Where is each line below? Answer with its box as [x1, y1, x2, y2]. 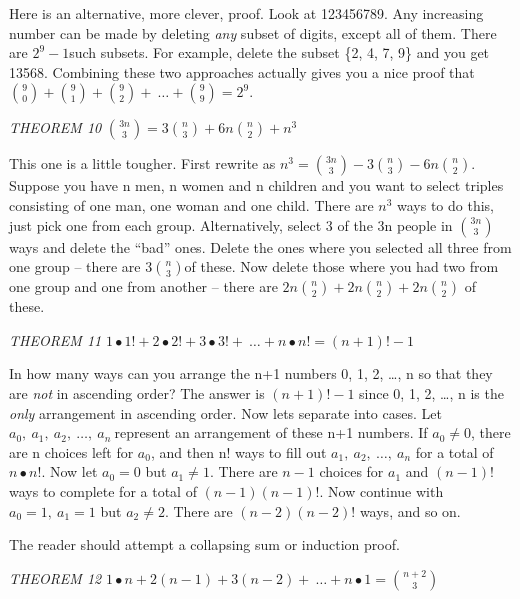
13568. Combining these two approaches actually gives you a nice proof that [9, 61, 475, 82]
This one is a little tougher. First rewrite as [9, 153, 276, 174]
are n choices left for [9, 441, 134, 462]
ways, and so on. [359, 500, 461, 521]
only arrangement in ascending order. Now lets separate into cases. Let [9, 402, 442, 423]
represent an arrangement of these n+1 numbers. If [114, 422, 428, 443]
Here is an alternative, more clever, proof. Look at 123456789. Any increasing [9, 3, 484, 23]
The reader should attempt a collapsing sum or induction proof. [9, 534, 400, 555]
